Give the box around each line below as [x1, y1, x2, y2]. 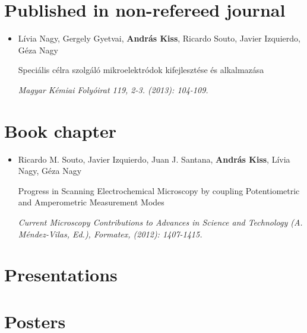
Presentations [4, 262, 118, 287]
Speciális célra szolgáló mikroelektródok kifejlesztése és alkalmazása [18, 64, 264, 76]
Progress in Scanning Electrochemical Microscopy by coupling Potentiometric [18, 184, 300, 196]
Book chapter [4, 118, 117, 142]
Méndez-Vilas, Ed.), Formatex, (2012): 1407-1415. [18, 227, 202, 240]
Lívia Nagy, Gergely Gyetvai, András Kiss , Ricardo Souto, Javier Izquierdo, [18, 32, 300, 45]
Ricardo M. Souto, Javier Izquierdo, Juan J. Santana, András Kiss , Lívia [18, 153, 290, 165]
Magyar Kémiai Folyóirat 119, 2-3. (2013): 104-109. [18, 83, 208, 96]
